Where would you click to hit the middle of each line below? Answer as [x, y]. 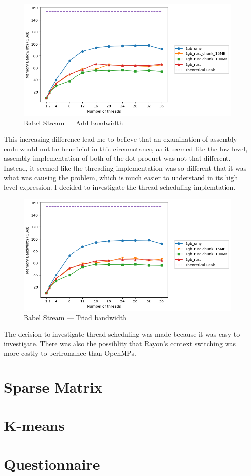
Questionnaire [52, 463]
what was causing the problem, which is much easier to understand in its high [121, 177]
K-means [34, 425]
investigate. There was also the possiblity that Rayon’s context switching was [120, 343]
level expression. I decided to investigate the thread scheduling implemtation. [120, 187]
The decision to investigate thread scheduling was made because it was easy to [122, 334]
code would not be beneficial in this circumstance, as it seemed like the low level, [126, 148]
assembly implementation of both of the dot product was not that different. [117, 158]
